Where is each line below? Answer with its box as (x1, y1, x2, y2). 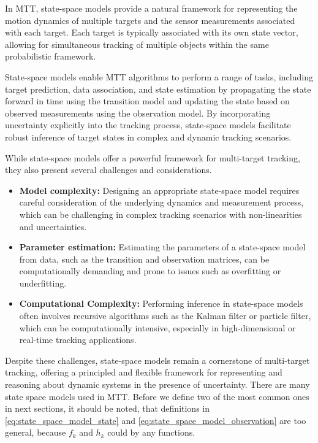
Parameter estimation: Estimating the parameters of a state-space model (19, 241, 306, 253)
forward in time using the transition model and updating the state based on (5, 94, 290, 107)
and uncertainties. (19, 220, 87, 233)
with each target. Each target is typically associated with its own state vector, (5, 26, 298, 39)
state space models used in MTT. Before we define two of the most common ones (5, 390, 309, 403)
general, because (5, 426, 66, 439)
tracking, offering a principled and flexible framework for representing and (5, 366, 282, 379)
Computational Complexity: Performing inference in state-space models (19, 297, 303, 310)
